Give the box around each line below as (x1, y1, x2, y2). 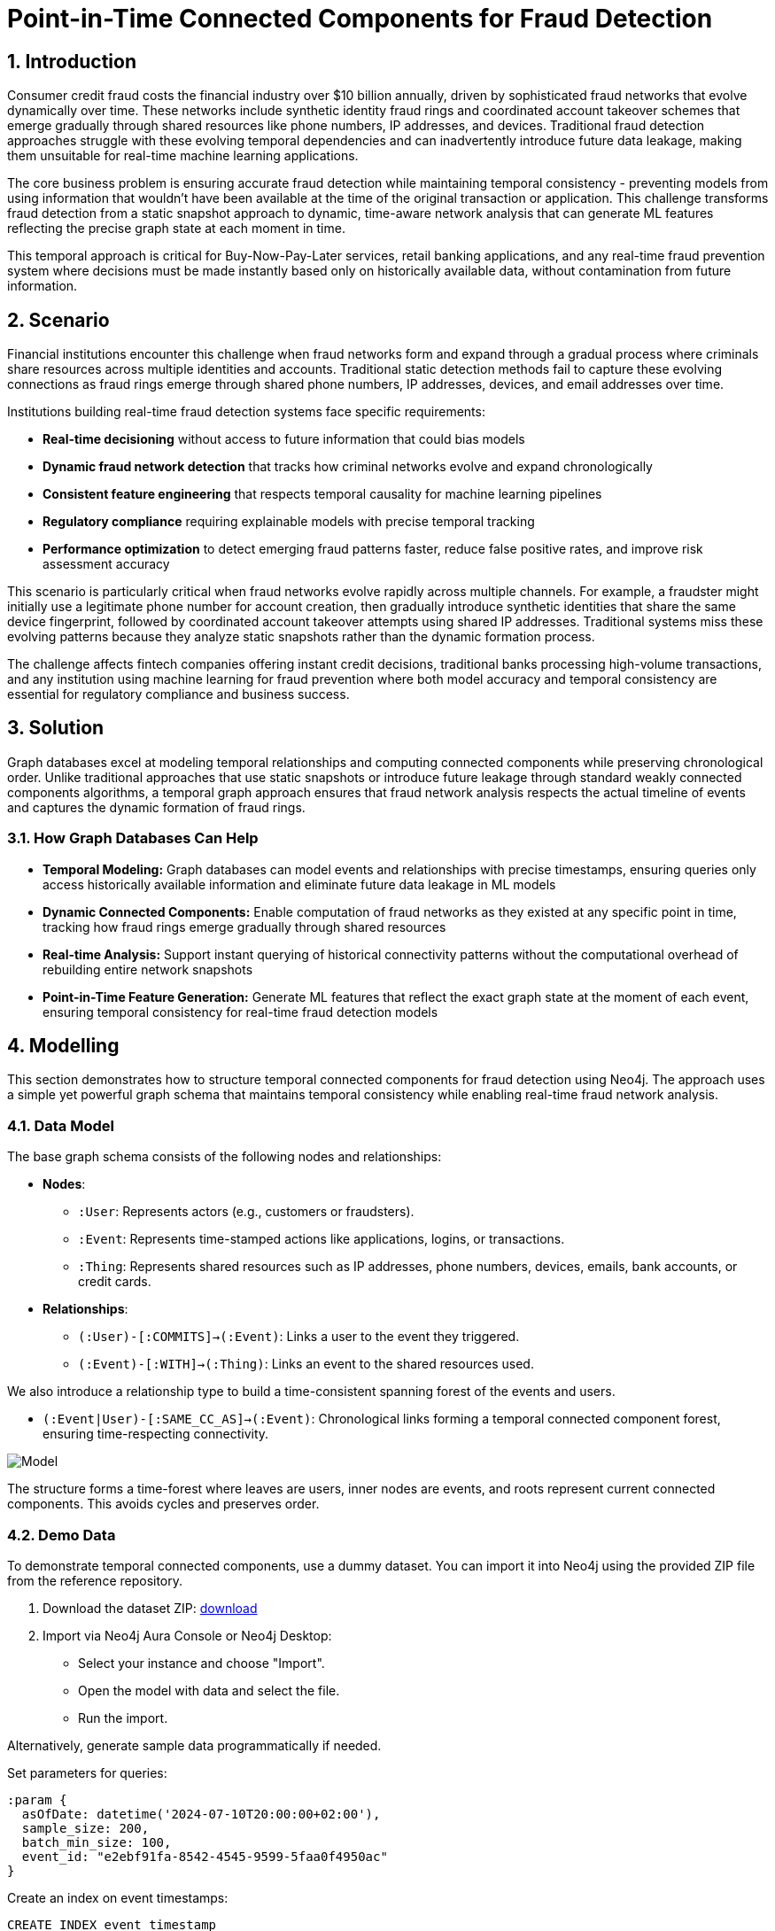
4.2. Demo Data (7, 1525, 116, 1544)
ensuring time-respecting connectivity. (43, 1426, 269, 1442)
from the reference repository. (7, 1572, 183, 1588)
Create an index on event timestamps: (7, 1889, 229, 1905)
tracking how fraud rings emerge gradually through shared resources (43, 919, 446, 934)
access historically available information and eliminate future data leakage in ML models (43, 876, 556, 892)
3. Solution (7, 717, 105, 740)
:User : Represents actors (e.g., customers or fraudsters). (78, 1204, 415, 1220)
